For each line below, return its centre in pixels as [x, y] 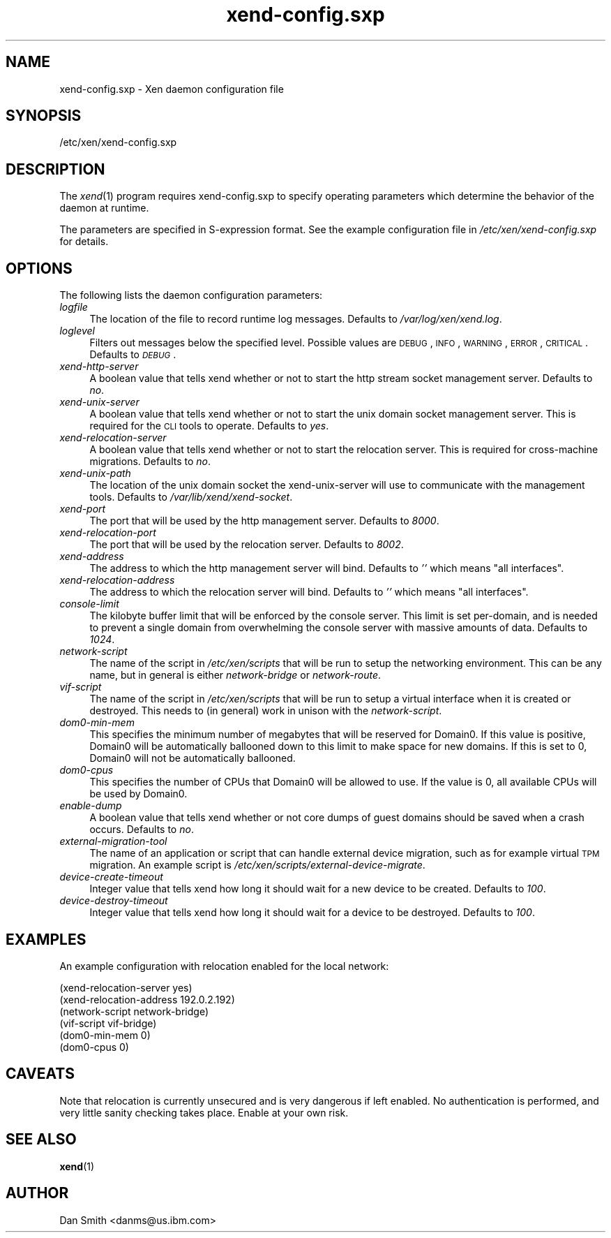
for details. [84, 242]
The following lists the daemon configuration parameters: [191, 295]
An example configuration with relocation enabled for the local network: [224, 966]
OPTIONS [39, 268]
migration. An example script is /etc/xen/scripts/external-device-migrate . [257, 865]
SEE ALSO [41, 1140]
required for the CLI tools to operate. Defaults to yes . [209, 426]
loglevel [77, 331]
